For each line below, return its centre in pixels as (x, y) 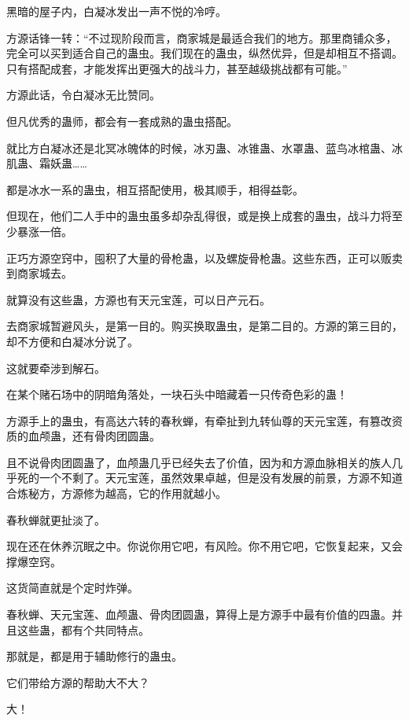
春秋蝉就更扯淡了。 (56, 519)
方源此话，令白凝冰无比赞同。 (83, 95)
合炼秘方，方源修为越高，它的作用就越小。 (116, 493)
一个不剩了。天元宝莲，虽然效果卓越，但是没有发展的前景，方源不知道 (221, 478)
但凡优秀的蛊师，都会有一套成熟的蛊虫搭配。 (122, 121)
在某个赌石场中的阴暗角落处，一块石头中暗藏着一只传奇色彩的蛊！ (177, 394)
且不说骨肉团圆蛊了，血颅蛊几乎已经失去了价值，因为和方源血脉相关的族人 (199, 462)
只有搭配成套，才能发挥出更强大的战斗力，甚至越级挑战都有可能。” (177, 68)
